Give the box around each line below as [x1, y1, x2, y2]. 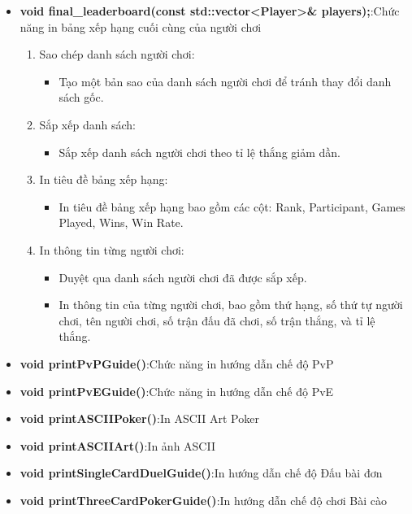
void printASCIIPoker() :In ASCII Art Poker [20, 410, 259, 427]
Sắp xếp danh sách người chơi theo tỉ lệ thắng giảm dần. [59, 143, 340, 160]
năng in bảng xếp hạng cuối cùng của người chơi [20, 18, 262, 35]
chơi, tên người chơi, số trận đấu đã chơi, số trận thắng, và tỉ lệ [59, 311, 375, 329]
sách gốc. [59, 89, 104, 106]
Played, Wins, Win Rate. [59, 214, 184, 231]
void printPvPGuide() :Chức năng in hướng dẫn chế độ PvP [20, 355, 334, 372]
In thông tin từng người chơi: [39, 241, 184, 258]
